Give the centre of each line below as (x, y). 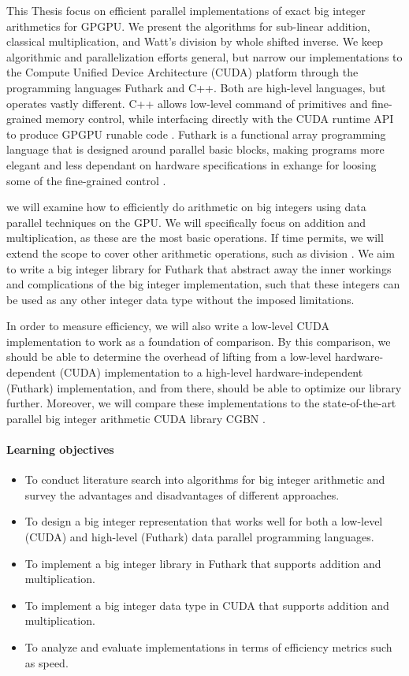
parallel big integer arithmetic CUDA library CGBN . (136, 418)
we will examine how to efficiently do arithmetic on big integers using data (186, 207)
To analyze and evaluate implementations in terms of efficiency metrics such (208, 646)
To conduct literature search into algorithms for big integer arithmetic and (205, 479)
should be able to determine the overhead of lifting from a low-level (169, 357)
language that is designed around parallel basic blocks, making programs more (195, 149)
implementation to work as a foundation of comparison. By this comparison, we (199, 341)
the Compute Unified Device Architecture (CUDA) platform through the (182, 72)
